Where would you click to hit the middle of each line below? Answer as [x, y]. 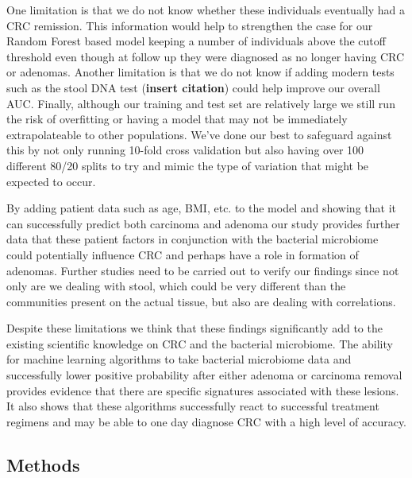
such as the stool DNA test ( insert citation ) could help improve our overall [193, 87]
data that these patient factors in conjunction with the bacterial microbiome [193, 239]
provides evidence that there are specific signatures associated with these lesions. [203, 390]
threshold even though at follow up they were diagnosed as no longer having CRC [206, 56]
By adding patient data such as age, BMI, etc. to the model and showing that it [201, 208]
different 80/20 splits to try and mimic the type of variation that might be [188, 165]
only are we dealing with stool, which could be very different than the [176, 286]
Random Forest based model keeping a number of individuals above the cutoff [196, 41]
